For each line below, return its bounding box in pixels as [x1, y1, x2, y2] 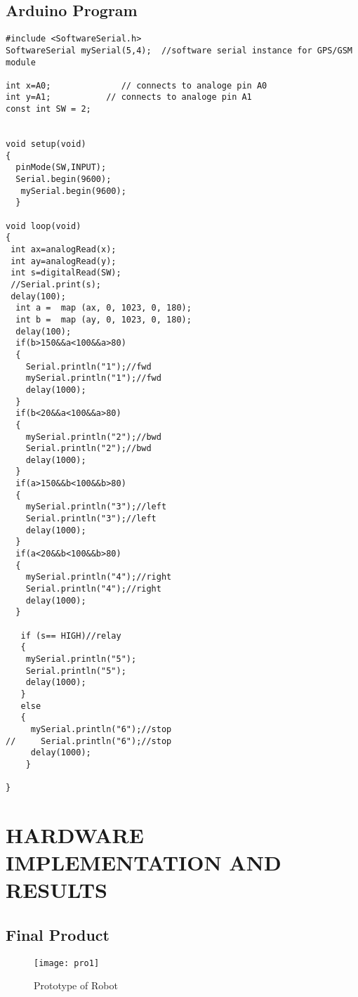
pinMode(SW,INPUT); [15, 162, 107, 173]
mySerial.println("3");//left [25, 502, 167, 512]
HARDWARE [6, 821, 144, 849]
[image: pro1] [34, 958, 100, 968]
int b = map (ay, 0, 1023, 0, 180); [15, 314, 192, 325]
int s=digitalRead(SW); [11, 268, 121, 278]
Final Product [6, 924, 110, 945]
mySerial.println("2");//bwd [25, 431, 161, 442]
